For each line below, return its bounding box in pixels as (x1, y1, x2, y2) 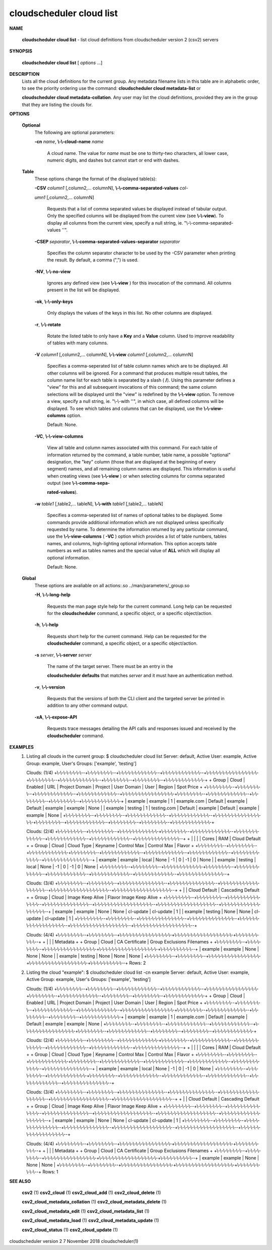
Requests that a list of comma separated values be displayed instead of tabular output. (47, 205, 227, 212)
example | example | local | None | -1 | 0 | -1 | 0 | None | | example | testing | (99, 856, 256, 863)
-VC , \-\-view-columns (34, 433, 84, 439)
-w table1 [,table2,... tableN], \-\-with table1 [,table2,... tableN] (34, 500, 164, 507)
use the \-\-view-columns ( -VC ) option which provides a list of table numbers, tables (47, 533, 227, 540)
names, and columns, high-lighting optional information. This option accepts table (47, 540, 217, 546)
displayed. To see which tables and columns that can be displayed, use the (47, 405, 203, 411)
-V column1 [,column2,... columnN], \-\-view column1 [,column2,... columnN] (34, 351, 193, 357)
